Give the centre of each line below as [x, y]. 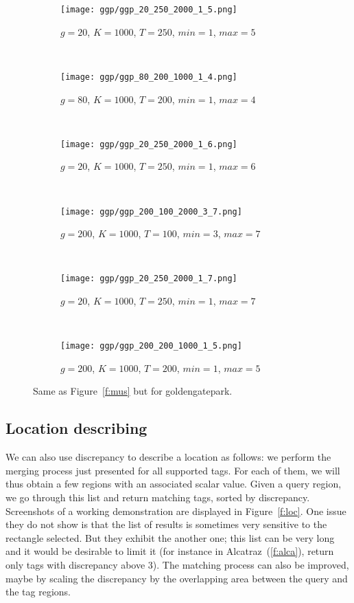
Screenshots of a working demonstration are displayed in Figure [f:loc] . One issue [176, 511]
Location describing [76, 428]
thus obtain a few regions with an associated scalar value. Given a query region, [174, 484]
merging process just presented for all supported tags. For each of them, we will [173, 470]
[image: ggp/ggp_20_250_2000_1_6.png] [149, 144]
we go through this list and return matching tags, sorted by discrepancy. [158, 497]
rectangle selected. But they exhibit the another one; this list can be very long [170, 537]
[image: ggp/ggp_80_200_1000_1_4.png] [149, 77]
